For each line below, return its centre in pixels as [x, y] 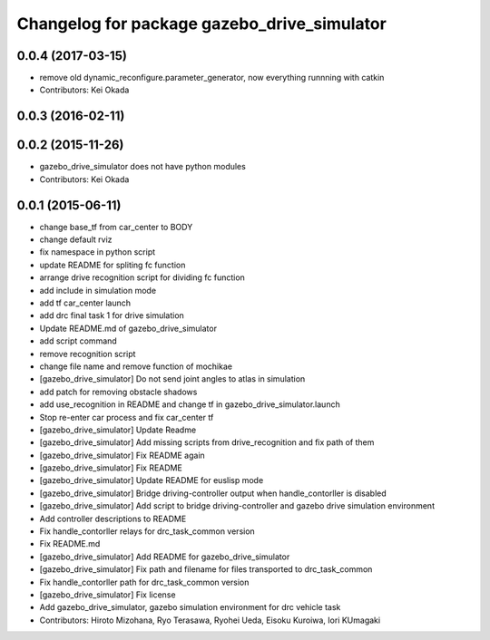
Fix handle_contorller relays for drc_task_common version [147, 531]
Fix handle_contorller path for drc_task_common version [144, 582]
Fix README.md [70, 544]
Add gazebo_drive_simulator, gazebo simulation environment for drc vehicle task [190, 607]
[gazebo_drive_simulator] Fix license [108, 595]
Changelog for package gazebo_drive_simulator [202, 24]
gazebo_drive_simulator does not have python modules [143, 167]
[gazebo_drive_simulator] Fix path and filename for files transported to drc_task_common [206, 569]
